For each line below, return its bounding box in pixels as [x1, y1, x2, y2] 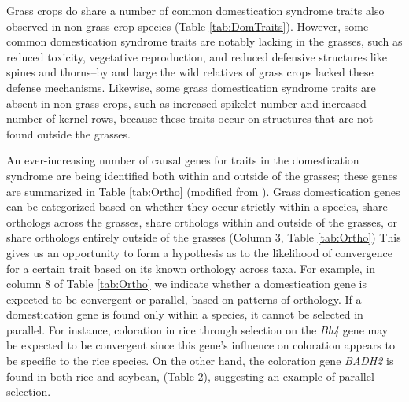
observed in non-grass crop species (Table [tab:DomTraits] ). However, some [6, 17, 369, 34]
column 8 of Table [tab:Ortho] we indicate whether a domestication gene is [6, 275, 367, 292]
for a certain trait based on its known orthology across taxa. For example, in [6, 260, 375, 276]
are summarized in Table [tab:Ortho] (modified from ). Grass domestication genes [6, 183, 400, 199]
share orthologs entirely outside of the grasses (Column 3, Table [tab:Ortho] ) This [6, 229, 401, 245]
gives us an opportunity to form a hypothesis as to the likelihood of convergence [6, 244, 392, 260]
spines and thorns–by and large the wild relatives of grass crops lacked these [6, 64, 374, 80]
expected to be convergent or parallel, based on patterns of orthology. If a [6, 290, 362, 307]
